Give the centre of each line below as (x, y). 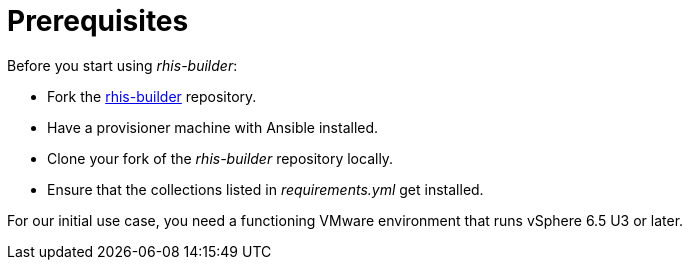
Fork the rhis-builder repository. (152, 96)
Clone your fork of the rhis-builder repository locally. (220, 158)
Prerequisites (98, 21)
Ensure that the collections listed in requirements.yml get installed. (265, 189)
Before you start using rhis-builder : (122, 65)
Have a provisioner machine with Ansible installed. (213, 127)
